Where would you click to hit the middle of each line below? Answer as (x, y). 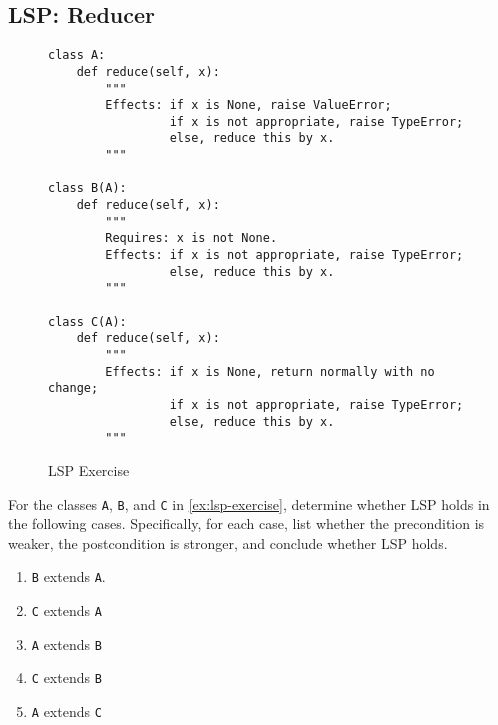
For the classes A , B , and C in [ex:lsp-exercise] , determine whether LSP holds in (249, 503)
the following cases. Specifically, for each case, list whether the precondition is (246, 523)
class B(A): (87, 188)
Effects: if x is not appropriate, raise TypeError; (284, 255)
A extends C (66, 711)
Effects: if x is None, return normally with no (270, 371)
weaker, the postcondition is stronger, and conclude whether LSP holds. (228, 542)
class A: (77, 55)
